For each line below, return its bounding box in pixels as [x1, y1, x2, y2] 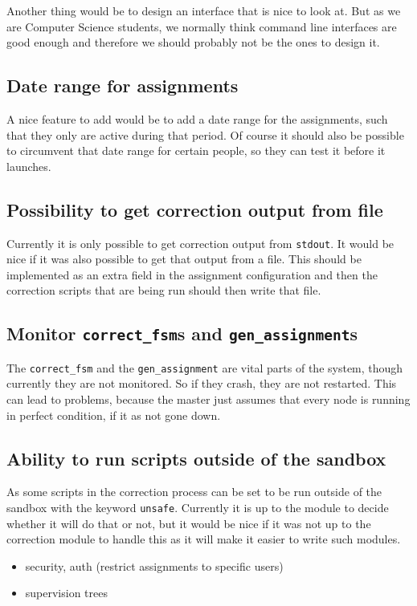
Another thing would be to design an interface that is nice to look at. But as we [6, 2, 401, 18]
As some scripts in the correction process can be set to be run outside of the [6, 483, 382, 500]
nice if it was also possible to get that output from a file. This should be [6, 250, 362, 267]
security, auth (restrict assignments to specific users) [25, 557, 284, 574]
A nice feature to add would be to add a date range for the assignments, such [6, 110, 388, 127]
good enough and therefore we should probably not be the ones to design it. [6, 34, 380, 51]
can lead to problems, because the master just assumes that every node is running [6, 391, 411, 408]
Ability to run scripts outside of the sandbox [6, 445, 386, 470]
